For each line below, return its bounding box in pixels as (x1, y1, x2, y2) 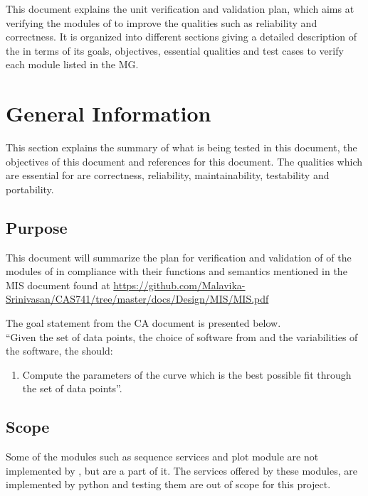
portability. (6, 181, 54, 196)
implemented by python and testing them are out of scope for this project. (6, 477, 331, 492)
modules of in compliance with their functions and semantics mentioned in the (6, 264, 347, 279)
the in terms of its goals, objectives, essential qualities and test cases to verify (6, 43, 344, 58)
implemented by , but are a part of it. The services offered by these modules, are (6, 463, 357, 478)
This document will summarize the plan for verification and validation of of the (6, 249, 352, 264)
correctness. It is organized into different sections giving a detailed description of (6, 29, 357, 44)
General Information (6, 99, 211, 128)
